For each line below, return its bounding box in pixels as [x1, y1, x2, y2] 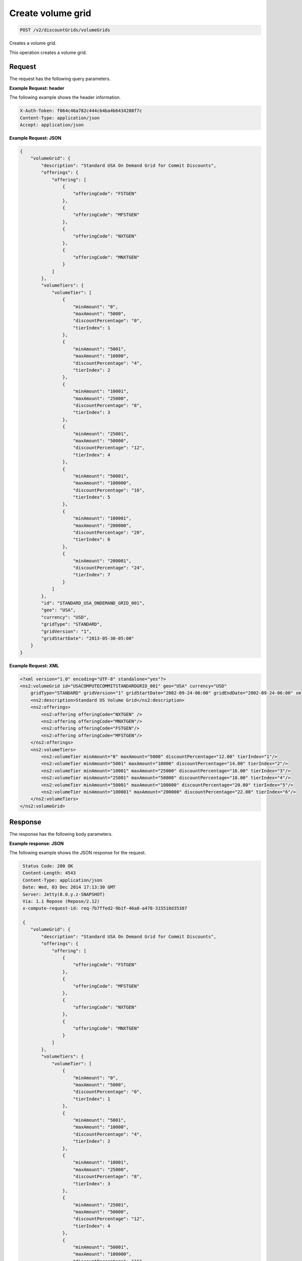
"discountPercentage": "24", [73, 565, 145, 570]
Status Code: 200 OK [23, 863, 73, 869]
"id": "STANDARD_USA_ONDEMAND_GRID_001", [41, 600, 145, 606]
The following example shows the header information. [9, 94, 121, 100]
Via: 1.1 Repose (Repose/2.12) [23, 898, 100, 904]
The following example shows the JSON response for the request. [9, 849, 146, 855]
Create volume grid [9, 8, 92, 19]
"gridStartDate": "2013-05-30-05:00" [41, 636, 134, 641]
